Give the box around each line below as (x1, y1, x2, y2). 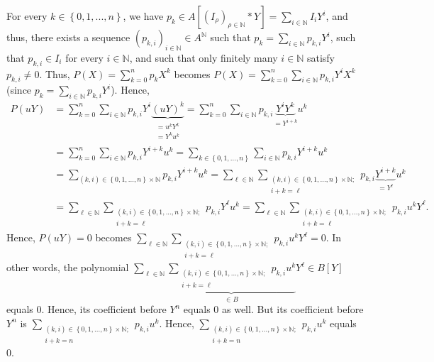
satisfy (306, 50, 335, 65)
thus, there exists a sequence (6, 30, 130, 44)
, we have (123, 9, 164, 23)
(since (6, 82, 32, 97)
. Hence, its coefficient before (41, 302, 167, 317)
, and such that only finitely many (129, 50, 278, 65)
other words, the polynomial (6, 260, 129, 275)
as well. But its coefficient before (221, 302, 364, 317)
